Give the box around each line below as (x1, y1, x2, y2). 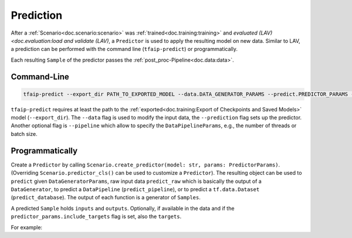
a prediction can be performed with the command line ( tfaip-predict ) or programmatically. (11, 46, 238, 53)
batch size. (11, 130, 38, 137)
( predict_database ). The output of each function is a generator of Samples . (11, 194, 201, 201)
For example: (11, 223, 43, 231)
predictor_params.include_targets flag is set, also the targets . (11, 213, 182, 220)
